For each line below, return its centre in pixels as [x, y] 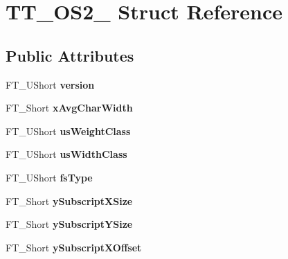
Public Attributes [70, 55]
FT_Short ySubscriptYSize [69, 224]
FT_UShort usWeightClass [68, 131]
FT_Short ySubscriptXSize [69, 200]
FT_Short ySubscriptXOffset [74, 247]
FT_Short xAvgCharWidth [69, 108]
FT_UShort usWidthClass [66, 154]
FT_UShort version [50, 84]
